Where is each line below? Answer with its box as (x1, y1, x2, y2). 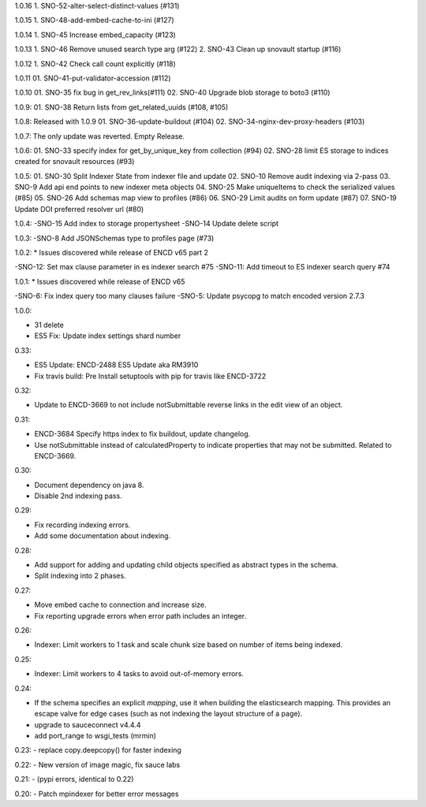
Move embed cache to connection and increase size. (34, 600, 207, 610)
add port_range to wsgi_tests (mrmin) (34, 731, 157, 741)
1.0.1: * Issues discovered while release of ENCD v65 (14, 277, 185, 286)
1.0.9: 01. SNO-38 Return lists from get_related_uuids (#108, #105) (14, 102, 229, 112)
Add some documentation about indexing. (34, 531, 171, 541)
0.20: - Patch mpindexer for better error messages (14, 789, 179, 798)
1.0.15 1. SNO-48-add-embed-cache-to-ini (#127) (14, 16, 175, 25)
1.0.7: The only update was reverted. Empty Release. (14, 131, 185, 141)
